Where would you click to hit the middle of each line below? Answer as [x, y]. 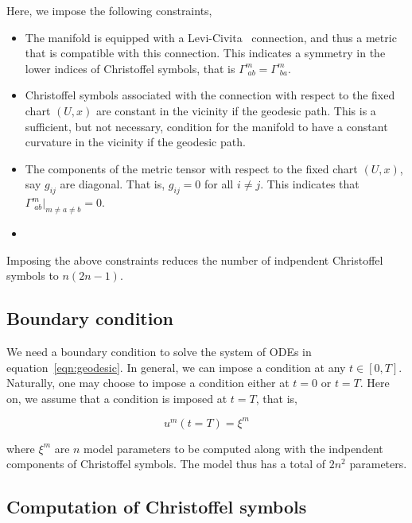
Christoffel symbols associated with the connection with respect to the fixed [210, 95]
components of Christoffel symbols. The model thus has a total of [166, 464]
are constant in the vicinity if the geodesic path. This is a [236, 110]
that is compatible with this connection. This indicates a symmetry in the [205, 53]
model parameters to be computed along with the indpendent [233, 448]
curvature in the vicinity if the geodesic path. [135, 142]
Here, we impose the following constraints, [109, 10]
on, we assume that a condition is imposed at [117, 398]
